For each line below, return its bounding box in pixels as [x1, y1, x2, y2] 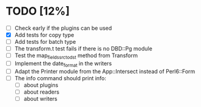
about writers [23, 95, 57, 103]
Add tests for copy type [14, 32, 75, 38]
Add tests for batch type [14, 38, 76, 46]
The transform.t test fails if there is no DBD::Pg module [14, 45, 153, 52]
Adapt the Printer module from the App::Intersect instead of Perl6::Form [14, 67, 196, 75]
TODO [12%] [5, 4, 70, 18]
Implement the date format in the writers [14, 60, 112, 68]
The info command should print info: [14, 74, 106, 81]
